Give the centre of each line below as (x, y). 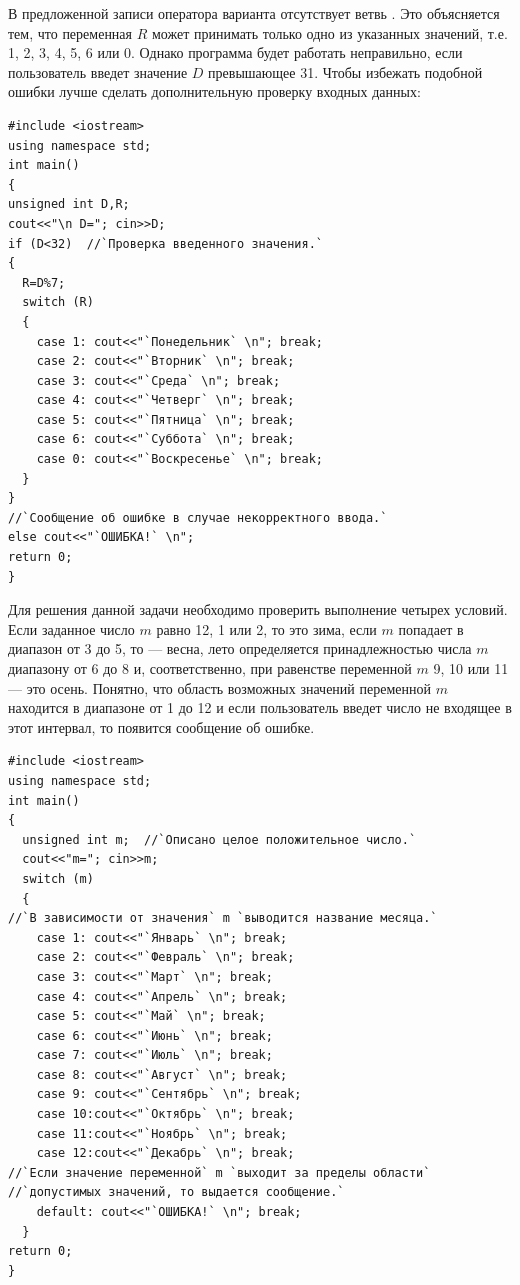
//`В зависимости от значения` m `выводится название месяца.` (223, 918)
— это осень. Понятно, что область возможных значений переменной (219, 687)
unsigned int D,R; (69, 204)
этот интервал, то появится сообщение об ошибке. (161, 726)
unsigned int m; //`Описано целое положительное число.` (219, 839)
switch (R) (58, 302)
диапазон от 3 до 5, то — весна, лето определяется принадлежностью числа (240, 648)
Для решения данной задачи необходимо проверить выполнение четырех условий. (258, 609)
